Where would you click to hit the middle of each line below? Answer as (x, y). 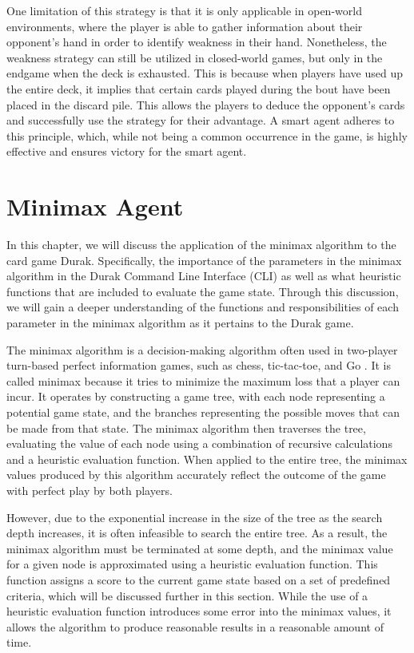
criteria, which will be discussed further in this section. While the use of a (187, 595)
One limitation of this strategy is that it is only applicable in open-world (184, 10)
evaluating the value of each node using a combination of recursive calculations (199, 443)
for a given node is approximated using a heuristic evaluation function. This (192, 564)
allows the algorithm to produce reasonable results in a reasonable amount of (195, 626)
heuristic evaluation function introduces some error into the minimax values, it (199, 611)
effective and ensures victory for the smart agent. (127, 151)
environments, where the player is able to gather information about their (185, 26)
